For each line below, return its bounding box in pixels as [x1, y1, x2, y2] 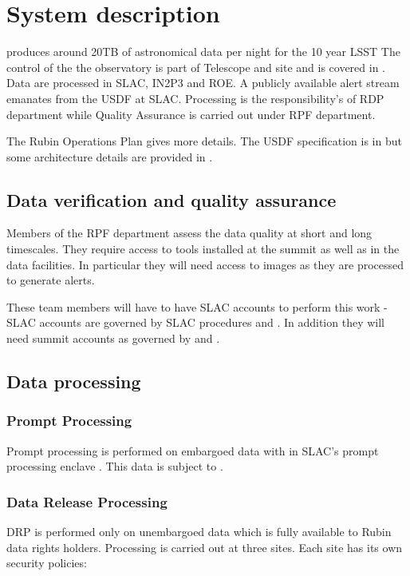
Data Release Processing [6, 491, 168, 511]
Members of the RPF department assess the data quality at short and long [6, 224, 373, 241]
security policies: [6, 554, 87, 571]
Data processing [6, 369, 141, 394]
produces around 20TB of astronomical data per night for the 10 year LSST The [6, 43, 400, 60]
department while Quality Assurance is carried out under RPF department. [6, 105, 376, 122]
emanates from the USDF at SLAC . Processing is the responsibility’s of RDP [6, 89, 384, 106]
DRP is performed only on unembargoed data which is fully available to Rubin [6, 523, 392, 540]
